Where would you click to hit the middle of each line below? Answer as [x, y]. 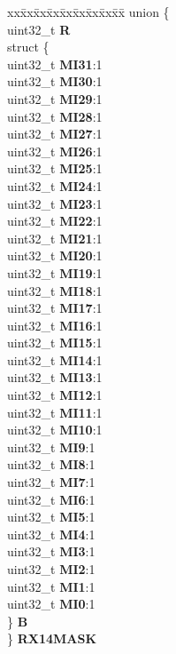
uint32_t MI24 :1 [55, 185]
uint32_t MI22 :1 [55, 221]
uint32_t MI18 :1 [55, 290]
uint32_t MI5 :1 [51, 517]
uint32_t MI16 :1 [55, 325]
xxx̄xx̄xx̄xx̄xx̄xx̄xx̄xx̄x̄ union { [88, 12]
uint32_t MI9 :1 [51, 447]
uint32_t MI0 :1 [51, 604]
